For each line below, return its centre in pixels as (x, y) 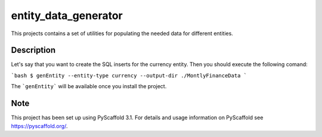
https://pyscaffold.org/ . (39, 126)
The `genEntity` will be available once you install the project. (89, 86)
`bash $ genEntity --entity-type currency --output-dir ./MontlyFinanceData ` (129, 75)
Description (33, 50)
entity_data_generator (67, 15)
